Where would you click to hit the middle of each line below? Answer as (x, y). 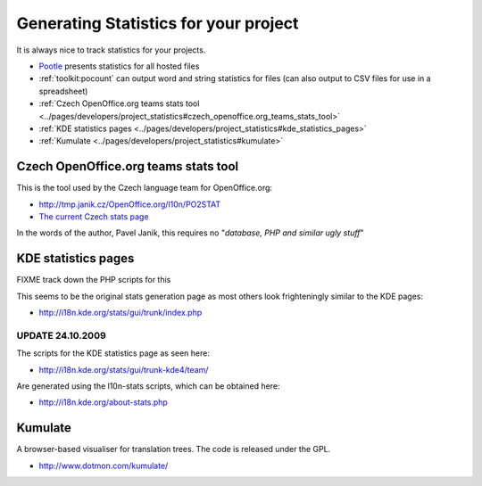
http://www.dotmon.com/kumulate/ (104, 465)
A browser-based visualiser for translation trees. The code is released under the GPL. (174, 449)
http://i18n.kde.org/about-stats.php (104, 402)
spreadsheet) (63, 91)
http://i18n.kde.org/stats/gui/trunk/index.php (120, 313)
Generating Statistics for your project (158, 23)
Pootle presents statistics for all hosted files (119, 66)
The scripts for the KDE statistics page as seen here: (113, 353)
